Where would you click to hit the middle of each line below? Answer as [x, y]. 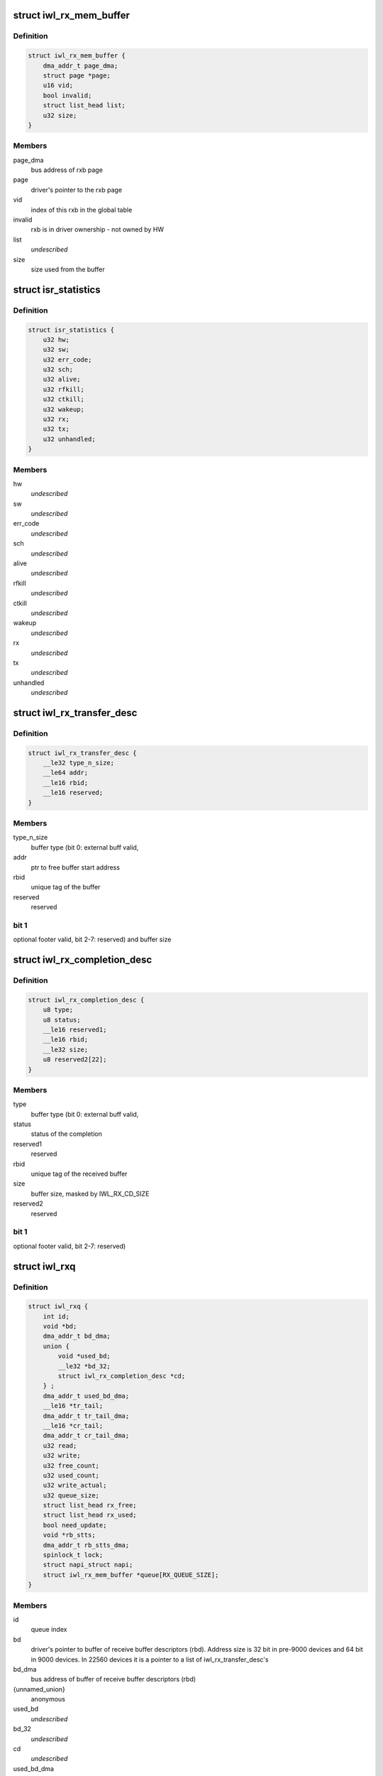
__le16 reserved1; [75, 1029]
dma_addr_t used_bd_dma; [86, 1396]
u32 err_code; [67, 359]
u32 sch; [58, 370]
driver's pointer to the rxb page [77, 190]
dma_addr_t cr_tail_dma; [86, 1436]
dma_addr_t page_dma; [81, 65]
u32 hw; [56, 340]
